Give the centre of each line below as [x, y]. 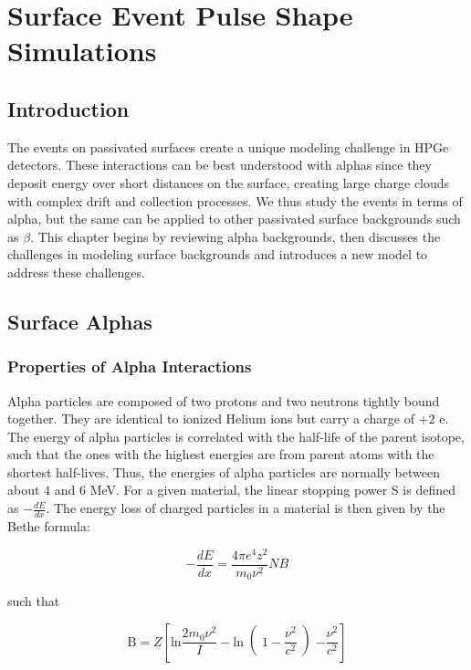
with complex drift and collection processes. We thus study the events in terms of [235, 200]
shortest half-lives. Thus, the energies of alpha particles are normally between [224, 471]
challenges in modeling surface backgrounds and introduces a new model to [218, 254]
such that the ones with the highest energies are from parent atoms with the [221, 454]
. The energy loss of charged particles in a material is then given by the [246, 508]
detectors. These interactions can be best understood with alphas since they [220, 165]
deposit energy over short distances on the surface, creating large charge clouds [229, 182]
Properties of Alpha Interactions [130, 366]
